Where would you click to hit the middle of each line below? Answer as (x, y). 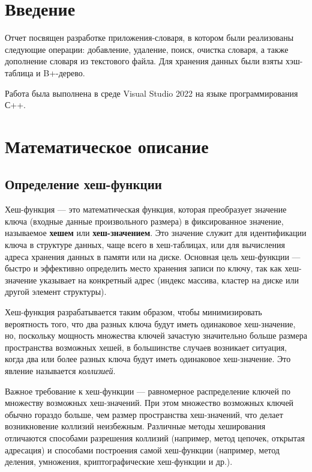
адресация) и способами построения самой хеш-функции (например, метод (142, 449)
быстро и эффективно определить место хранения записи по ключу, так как (143, 268)
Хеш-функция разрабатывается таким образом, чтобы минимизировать (133, 312)
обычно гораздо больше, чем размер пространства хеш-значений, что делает (144, 414)
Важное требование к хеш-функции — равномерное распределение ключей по (148, 391)
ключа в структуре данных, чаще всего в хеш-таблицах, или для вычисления (145, 245)
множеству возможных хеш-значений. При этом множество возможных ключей (149, 403)
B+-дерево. (64, 72)
